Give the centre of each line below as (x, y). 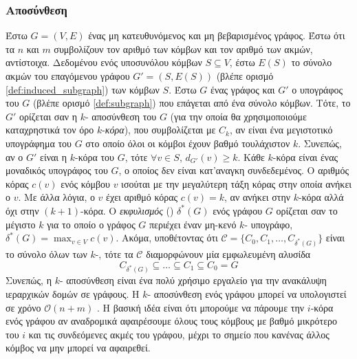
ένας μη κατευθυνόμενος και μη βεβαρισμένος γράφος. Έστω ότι (217, 35)
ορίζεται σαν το (307, 210)
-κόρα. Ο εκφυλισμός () (127, 210)
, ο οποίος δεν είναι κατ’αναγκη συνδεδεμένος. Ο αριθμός (234, 170)
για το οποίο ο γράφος (91, 224)
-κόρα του (95, 156)
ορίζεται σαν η (48, 116)
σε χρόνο (23, 307)
